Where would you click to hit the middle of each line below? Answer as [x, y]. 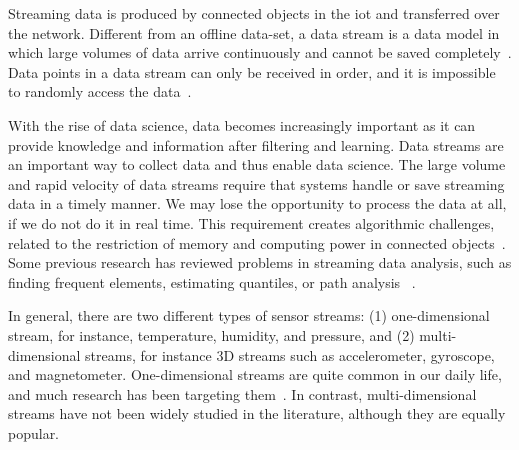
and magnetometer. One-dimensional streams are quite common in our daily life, [255, 374]
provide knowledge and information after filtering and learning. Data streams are [256, 144]
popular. [34, 432]
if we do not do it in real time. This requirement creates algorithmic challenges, [251, 222]
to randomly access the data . [100, 91]
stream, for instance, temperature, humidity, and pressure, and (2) [211, 334]
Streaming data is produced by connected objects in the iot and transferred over [254, 13]
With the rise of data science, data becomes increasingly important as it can [242, 124]
